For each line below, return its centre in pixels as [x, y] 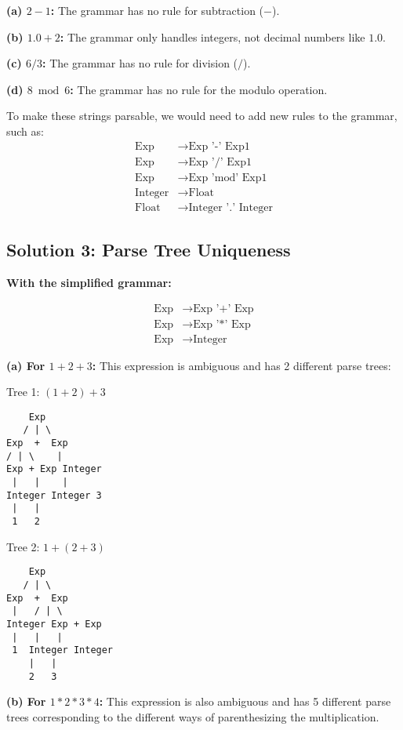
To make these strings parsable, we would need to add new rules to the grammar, [202, 116]
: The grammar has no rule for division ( [140, 63]
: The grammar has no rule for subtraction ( [157, 10]
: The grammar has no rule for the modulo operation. [199, 89]
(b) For [26, 701]
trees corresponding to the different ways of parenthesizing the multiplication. [193, 716]
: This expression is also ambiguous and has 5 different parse [245, 701]
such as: [25, 131]
